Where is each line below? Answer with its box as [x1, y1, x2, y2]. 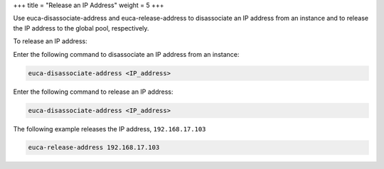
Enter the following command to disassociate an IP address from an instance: [13, 50, 240, 58]
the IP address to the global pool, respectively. [13, 23, 149, 32]
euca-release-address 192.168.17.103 [28, 143, 160, 152]
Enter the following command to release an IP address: [13, 87, 174, 96]
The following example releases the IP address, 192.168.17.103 [13, 124, 206, 133]
